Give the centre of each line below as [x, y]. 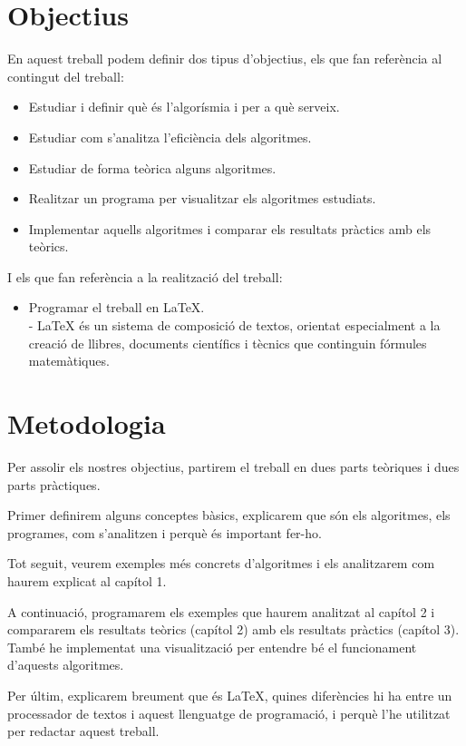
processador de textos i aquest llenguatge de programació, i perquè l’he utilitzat [229, 713]
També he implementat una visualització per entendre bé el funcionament [212, 647]
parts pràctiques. [54, 484]
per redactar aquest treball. [83, 731]
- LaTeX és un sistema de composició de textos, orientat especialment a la [234, 325]
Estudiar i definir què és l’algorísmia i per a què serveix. [184, 107]
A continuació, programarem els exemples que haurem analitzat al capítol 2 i [221, 611]
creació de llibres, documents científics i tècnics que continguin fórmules [228, 343]
